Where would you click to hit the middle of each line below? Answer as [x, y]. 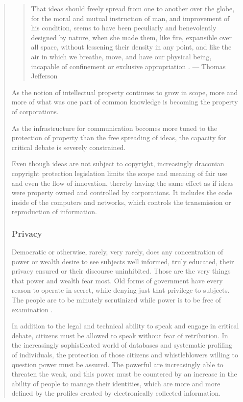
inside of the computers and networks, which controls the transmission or [121, 202]
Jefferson [44, 76]
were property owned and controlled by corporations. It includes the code [122, 192]
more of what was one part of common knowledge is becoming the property [125, 102]
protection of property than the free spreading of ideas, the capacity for [119, 138]
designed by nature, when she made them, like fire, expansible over [132, 37]
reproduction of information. [54, 212]
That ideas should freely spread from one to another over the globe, [133, 8]
